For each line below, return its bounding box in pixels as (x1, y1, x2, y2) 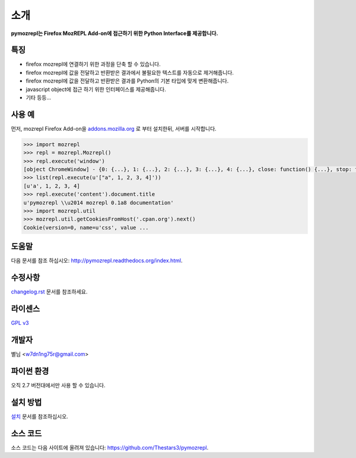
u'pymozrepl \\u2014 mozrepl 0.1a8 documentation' (23, 199, 174, 206)
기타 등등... (26, 94, 52, 101)
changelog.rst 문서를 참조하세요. (11, 288, 88, 295)
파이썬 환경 (11, 366, 49, 376)
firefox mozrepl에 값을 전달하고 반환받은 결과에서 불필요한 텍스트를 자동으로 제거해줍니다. (26, 69, 234, 76)
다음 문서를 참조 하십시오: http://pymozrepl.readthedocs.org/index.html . (11, 257, 183, 264)
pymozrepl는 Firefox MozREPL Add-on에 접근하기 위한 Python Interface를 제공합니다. (11, 30, 218, 37)
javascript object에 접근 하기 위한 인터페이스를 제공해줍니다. (26, 86, 166, 93)
